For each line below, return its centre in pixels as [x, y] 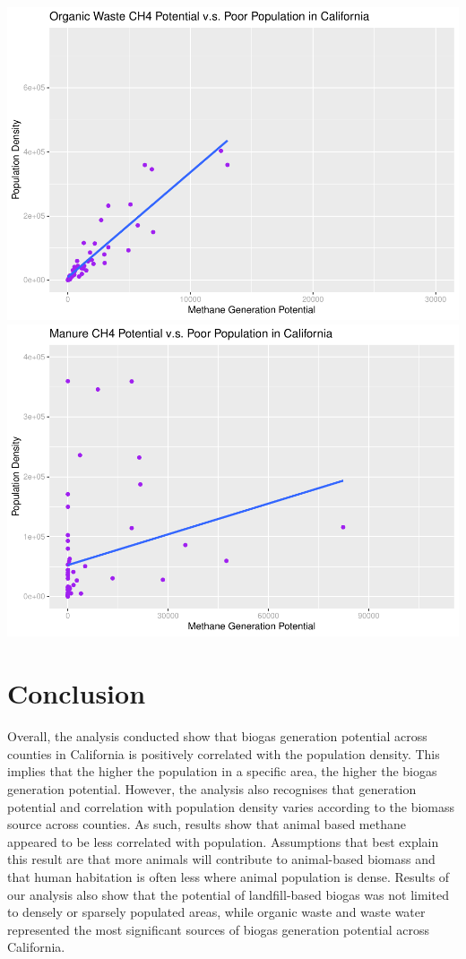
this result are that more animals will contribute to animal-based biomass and [221, 859]
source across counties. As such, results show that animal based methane [207, 824]
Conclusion [77, 693]
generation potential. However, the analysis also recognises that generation [212, 788]
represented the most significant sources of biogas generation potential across [218, 929]
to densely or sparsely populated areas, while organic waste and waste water [216, 912]
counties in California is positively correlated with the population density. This [224, 753]
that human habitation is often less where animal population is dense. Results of [229, 876]
